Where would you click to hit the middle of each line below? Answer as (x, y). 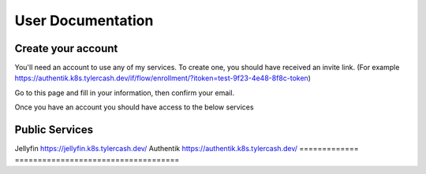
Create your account (66, 48)
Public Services (54, 130)
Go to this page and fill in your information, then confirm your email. (125, 93)
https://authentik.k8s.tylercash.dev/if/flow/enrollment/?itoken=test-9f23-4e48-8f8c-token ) (163, 78)
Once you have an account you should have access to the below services (134, 107)
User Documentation (84, 20)
